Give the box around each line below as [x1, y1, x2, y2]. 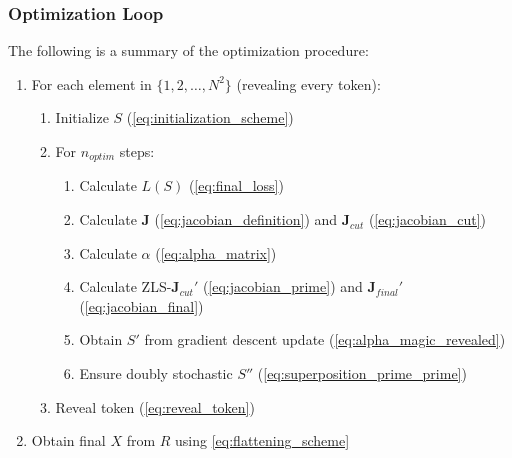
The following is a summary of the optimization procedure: [8, 40, 369, 61]
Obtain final [31, 430, 106, 451]
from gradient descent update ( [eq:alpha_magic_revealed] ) [144, 329, 506, 350]
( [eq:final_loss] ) [188, 175, 284, 196]
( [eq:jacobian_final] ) [79, 295, 204, 316]
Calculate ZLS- [79, 276, 172, 297]
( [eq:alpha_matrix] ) [155, 242, 277, 263]
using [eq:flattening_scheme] [175, 430, 350, 451]
